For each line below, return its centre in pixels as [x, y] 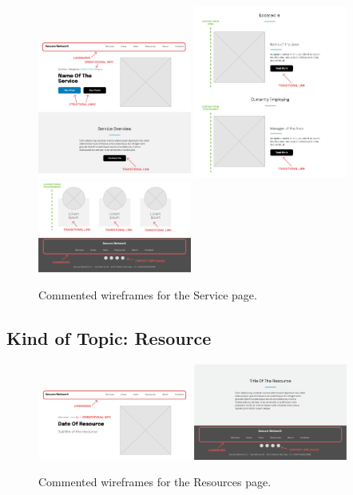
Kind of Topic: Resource [109, 337]
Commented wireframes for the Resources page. [155, 482]
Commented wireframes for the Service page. [148, 294]
